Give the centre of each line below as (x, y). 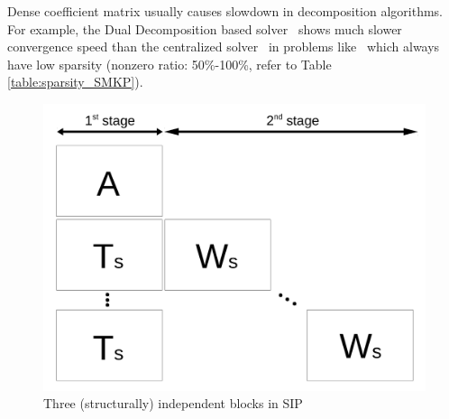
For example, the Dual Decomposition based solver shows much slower (205, 28)
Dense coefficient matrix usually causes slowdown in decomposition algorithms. (225, 11)
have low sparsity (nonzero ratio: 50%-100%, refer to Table (170, 64)
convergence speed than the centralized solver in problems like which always (224, 47)
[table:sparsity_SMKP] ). (75, 82)
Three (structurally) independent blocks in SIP (173, 403)
